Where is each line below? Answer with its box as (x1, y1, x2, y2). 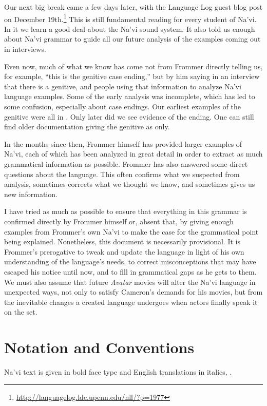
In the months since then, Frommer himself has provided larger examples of (4, 138, 242, 149)
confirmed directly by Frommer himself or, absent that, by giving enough (4, 216, 234, 226)
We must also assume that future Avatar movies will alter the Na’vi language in (4, 276, 256, 287)
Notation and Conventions (4, 337, 195, 358)
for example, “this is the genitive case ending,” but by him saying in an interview (4, 71, 260, 82)
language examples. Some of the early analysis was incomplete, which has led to (4, 91, 255, 102)
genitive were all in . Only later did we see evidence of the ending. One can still (4, 111, 254, 122)
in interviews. (4, 44, 46, 54)
